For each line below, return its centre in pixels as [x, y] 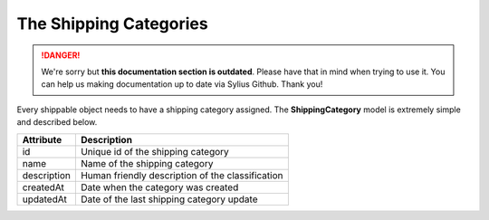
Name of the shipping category [147, 163]
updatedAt [44, 199]
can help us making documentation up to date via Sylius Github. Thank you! [182, 84]
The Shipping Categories [112, 24]
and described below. [57, 122]
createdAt [43, 187]
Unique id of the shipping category [155, 151]
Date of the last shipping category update [169, 199]
